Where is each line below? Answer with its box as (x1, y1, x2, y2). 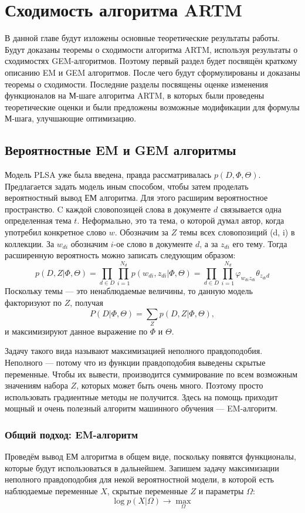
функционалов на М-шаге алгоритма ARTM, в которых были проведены (5, 89, 265, 102)
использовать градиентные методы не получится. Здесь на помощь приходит (5, 390, 278, 403)
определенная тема (5, 214, 72, 227)
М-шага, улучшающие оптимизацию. (5, 112, 137, 124)
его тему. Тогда (232, 237, 287, 249)
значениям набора (5, 379, 68, 392)
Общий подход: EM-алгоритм (5, 427, 138, 441)
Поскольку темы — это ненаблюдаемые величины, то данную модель (5, 285, 253, 297)
